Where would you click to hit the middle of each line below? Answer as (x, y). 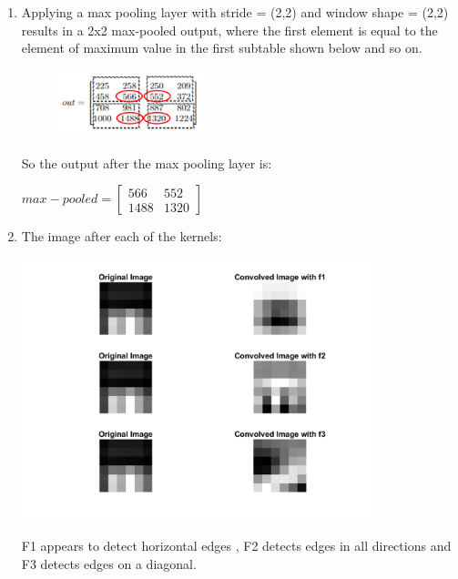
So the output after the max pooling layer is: (147, 163)
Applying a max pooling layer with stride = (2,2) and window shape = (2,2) (235, 12)
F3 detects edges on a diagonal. (109, 564)
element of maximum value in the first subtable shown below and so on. (222, 48)
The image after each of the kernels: (122, 236)
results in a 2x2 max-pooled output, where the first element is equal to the (229, 30)
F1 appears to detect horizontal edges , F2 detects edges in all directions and (236, 546)
